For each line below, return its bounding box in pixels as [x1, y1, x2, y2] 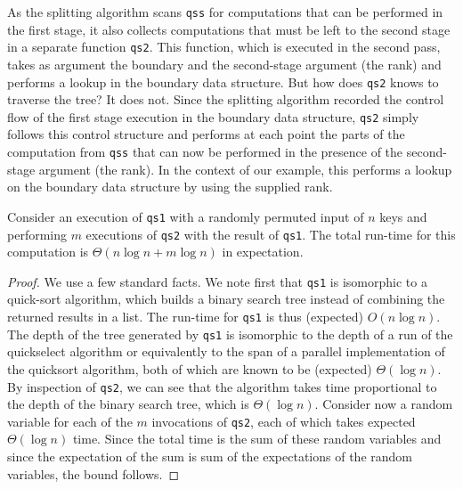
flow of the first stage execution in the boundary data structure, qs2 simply [7, 107, 419, 126]
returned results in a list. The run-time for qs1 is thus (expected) [7, 307, 364, 325]
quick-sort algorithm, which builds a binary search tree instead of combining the [7, 289, 445, 308]
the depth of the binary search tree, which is [7, 395, 249, 413]
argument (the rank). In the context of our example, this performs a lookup [38, 159, 452, 178]
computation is [7, 242, 89, 261]
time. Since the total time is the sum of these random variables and [72, 429, 442, 448]
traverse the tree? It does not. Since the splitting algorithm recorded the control [7, 90, 444, 109]
